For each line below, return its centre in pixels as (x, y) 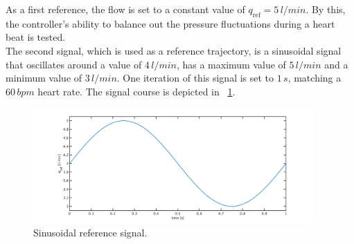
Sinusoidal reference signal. (90, 233)
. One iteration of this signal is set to (195, 78)
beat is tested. (36, 37)
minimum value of (44, 78)
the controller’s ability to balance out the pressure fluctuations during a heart (170, 23)
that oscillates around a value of (74, 64)
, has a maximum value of (231, 64)
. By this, (326, 9)
